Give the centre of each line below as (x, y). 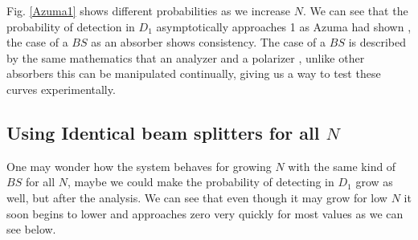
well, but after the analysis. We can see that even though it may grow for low (197, 197)
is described (377, 42)
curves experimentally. (61, 89)
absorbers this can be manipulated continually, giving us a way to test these (194, 73)
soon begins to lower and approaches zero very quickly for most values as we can (205, 213)
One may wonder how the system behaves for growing (139, 166)
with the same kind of (342, 166)
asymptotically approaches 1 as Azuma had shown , (284, 26)
